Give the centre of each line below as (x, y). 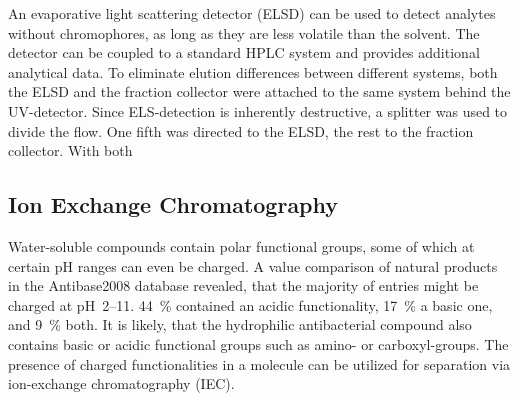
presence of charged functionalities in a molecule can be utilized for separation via (259, 363)
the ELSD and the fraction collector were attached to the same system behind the (259, 91)
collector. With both (70, 150)
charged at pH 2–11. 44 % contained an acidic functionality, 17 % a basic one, (250, 304)
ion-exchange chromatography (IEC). (121, 383)
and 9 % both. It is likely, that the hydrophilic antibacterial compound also (240, 324)
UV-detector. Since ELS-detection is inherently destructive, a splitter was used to (258, 110)
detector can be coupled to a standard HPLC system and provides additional (244, 52)
